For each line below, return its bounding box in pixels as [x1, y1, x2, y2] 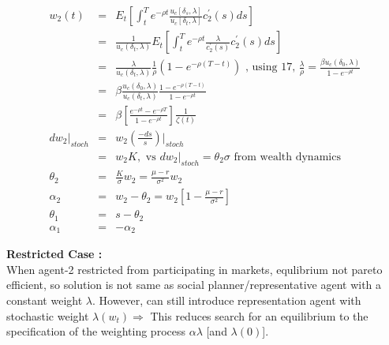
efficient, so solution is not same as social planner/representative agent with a [6, 276, 382, 293]
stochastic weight [6, 307, 89, 324]
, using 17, [245, 62, 296, 73]
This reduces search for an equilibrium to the [150, 307, 368, 324]
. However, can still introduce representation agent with [92, 292, 361, 309]
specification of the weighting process [6, 323, 185, 339]
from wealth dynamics [234, 151, 341, 163]
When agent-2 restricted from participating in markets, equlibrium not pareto [6, 261, 383, 277]
